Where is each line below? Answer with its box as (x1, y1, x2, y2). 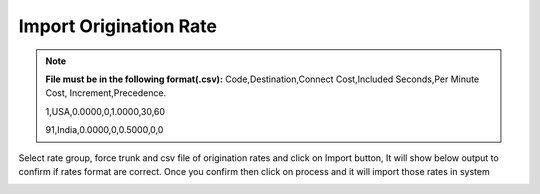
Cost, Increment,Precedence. (45, 87, 167, 99)
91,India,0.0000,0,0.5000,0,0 (45, 124, 164, 136)
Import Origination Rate (18, 15, 217, 37)
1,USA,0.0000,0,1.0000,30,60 (45, 105, 165, 117)
